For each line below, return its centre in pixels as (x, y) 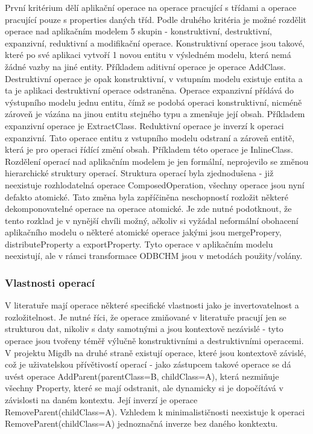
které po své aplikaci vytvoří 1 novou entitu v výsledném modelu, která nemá (148, 55)
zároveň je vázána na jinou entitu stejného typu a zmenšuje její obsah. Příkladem (155, 114)
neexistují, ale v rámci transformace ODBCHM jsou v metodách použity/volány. (154, 256)
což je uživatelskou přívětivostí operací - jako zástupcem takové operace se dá (148, 364)
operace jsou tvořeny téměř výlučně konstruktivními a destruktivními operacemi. (154, 341)
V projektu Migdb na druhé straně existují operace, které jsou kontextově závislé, (156, 352)
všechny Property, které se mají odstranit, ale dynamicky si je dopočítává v (144, 388)
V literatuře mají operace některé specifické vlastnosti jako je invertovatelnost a (152, 305)
